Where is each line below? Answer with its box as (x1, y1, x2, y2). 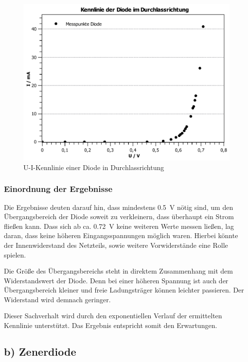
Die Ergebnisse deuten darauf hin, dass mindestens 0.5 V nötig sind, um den (4, 202, 233, 212)
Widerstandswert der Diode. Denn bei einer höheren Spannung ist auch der (4, 275, 229, 285)
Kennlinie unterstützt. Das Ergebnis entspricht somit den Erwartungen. (4, 320, 217, 330)
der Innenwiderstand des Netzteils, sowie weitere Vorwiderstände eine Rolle (4, 240, 228, 250)
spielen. (4, 249, 26, 259)
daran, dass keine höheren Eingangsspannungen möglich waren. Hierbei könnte (4, 230, 238, 241)
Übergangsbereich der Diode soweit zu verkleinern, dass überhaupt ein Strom (4, 211, 234, 222)
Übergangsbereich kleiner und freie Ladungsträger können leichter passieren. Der (4, 285, 244, 295)
